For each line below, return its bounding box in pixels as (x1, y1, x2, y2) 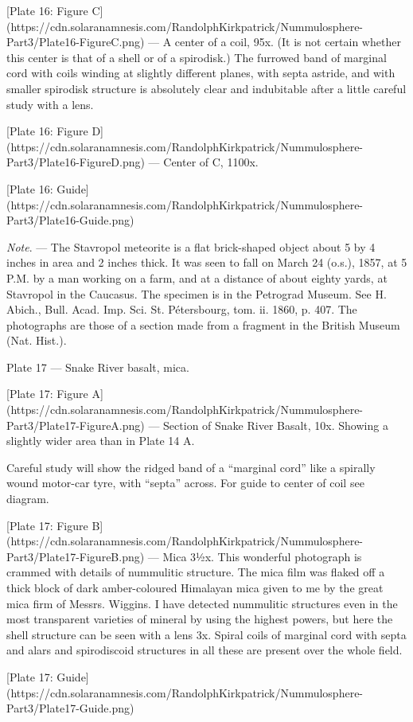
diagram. (6, 490, 49, 507)
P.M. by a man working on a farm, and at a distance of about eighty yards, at (6, 269, 388, 286)
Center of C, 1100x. (163, 154, 259, 170)
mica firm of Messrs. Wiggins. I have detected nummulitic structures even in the (6, 595, 398, 611)
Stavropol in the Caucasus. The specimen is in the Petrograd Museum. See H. (6, 285, 387, 302)
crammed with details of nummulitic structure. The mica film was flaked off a (6, 564, 385, 580)
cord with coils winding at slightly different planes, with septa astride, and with (6, 64, 395, 81)
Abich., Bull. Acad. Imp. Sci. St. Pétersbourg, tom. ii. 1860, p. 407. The (6, 301, 357, 318)
